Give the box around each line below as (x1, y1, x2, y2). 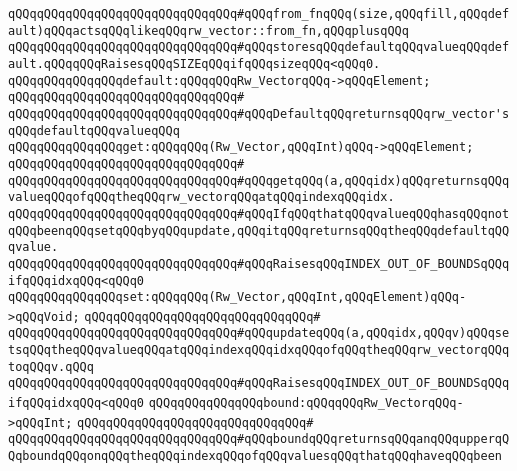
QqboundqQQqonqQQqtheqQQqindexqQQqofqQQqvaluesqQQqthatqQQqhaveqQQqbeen (8, 449, 502, 464)
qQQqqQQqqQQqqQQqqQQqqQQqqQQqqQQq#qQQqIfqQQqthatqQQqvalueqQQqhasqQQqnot (8, 206, 510, 221)
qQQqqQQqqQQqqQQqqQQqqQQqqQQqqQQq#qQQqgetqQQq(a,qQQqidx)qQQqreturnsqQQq (8, 173, 510, 188)
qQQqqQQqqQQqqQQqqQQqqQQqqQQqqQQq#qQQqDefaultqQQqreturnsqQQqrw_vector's (8, 106, 510, 121)
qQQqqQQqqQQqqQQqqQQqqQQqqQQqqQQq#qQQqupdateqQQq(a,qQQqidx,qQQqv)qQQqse (8, 326, 510, 341)
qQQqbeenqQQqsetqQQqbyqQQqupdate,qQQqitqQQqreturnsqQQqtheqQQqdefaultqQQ (8, 223, 510, 238)
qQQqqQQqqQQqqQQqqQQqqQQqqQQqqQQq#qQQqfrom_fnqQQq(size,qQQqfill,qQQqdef (8, 7, 510, 21)
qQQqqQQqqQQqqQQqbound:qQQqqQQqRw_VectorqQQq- (148, 396, 464, 411)
